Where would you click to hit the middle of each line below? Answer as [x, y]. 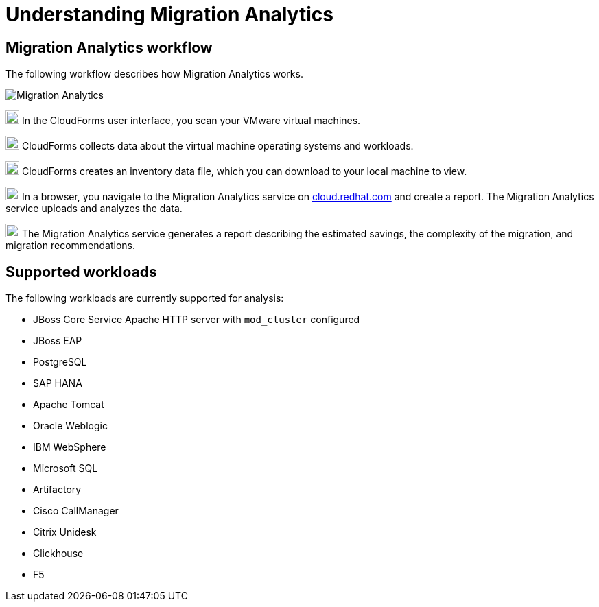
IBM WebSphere [70, 447]
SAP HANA [58, 383]
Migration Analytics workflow [109, 47]
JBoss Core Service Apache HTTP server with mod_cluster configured [197, 320]
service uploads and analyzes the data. [94, 209]
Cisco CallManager [76, 511]
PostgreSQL [60, 362]
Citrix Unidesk [65, 532]
